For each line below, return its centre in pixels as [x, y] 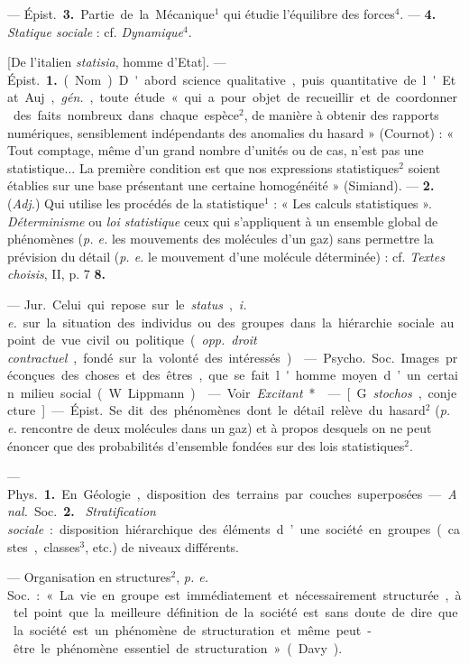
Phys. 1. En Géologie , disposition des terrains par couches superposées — [225, 493]
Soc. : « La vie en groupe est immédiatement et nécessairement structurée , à [234, 594]
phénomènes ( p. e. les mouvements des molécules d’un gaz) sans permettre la [221, 239]
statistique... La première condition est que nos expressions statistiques [203, 167]
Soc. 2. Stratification [95, 511]
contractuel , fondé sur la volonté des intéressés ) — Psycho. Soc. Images [224, 357]
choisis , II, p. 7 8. [56, 274]
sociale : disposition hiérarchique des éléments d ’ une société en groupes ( [225, 529]
